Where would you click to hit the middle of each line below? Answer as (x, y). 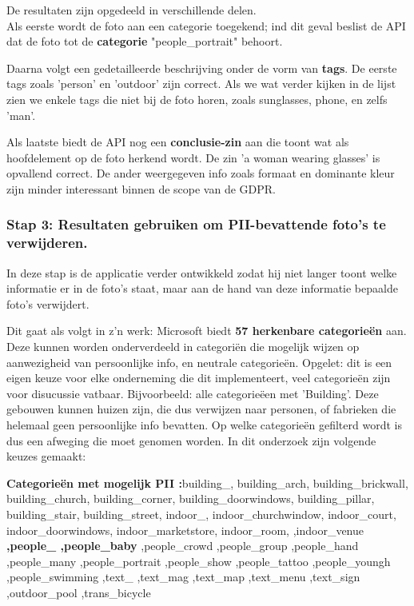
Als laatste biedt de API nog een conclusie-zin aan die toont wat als (178, 142)
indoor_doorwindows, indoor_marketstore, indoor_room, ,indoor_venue (185, 530)
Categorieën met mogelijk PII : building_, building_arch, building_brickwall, (207, 482)
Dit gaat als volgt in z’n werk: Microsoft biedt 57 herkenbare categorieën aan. (207, 331)
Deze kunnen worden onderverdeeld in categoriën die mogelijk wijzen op (183, 347)
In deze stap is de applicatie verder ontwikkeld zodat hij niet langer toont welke (202, 272)
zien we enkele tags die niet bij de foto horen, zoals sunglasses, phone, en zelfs (197, 99)
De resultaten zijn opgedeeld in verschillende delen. (131, 10)
